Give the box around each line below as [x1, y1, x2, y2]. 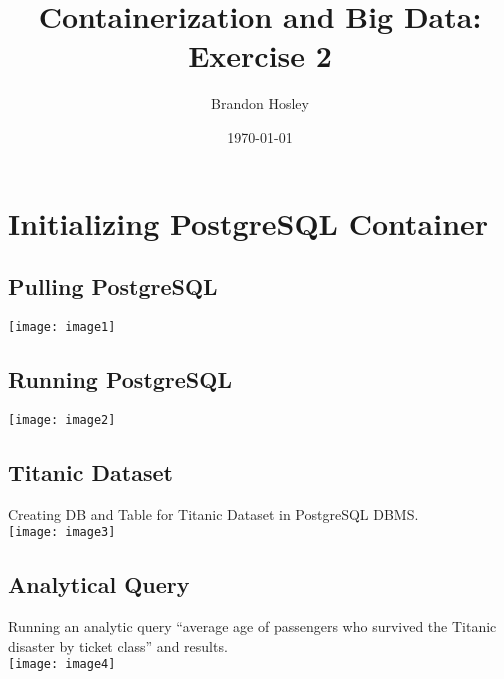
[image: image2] [8, 412, 116, 427]
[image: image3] [8, 525, 116, 540]
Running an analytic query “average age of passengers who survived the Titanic [8, 616, 497, 637]
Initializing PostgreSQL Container [8, 202, 489, 243]
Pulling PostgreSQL [8, 271, 218, 302]
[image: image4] [8, 657, 116, 672]
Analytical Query [8, 569, 190, 600]
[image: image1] [8, 319, 116, 334]
